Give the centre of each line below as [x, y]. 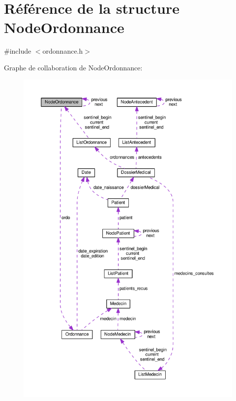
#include [18, 51]
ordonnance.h [63, 51]
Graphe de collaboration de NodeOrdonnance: [73, 67]
